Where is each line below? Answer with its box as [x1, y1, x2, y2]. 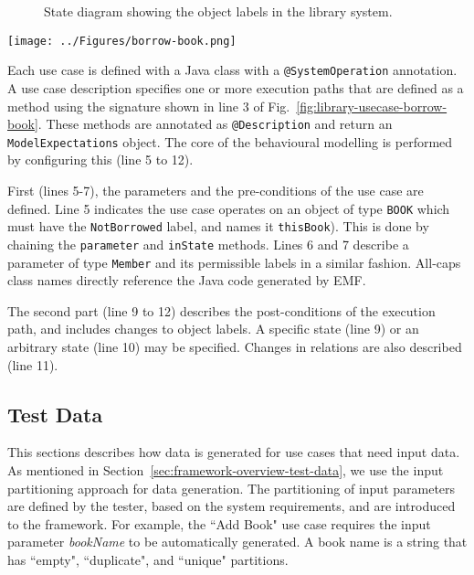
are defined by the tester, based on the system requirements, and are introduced [7, 496, 456, 516]
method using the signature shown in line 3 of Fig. [7, 96, 290, 115]
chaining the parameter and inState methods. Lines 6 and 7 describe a [7, 234, 409, 253]
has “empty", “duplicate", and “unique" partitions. [7, 549, 289, 569]
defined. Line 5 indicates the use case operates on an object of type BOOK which [7, 198, 450, 218]
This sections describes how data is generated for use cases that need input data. [7, 442, 460, 462]
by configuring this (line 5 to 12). [7, 150, 194, 169]
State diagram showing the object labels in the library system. [44, 2, 393, 20]
